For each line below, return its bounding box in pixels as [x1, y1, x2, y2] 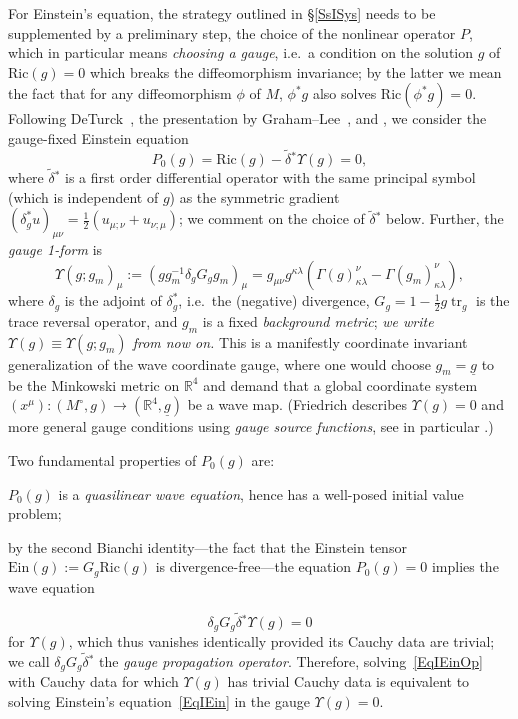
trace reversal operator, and [8, 310, 178, 331]
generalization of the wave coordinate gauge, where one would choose [8, 353, 431, 374]
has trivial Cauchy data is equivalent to [227, 671, 470, 692]
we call [8, 650, 50, 671]
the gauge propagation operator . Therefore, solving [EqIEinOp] [99, 650, 483, 671]
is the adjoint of [64, 290, 162, 311]
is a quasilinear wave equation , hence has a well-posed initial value [58, 483, 464, 504]
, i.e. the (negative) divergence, [178, 290, 370, 311]
